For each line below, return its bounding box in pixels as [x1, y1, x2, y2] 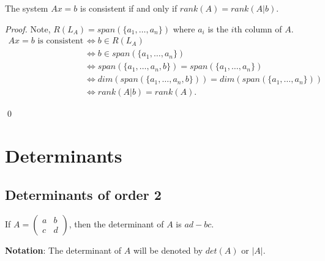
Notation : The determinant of [5, 243, 122, 256]
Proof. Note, [5, 22, 51, 35]
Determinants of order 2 [5, 185, 162, 204]
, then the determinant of [69, 217, 164, 230]
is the [207, 22, 228, 35]
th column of [234, 22, 282, 35]
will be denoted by [133, 243, 203, 256]
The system [5, 2, 48, 14]
